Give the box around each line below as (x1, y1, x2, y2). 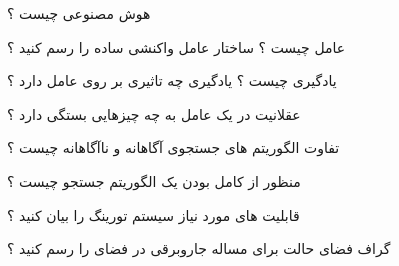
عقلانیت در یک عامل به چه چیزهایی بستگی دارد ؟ (7, 103, 301, 124)
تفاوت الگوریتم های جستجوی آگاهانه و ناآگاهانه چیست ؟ (7, 137, 340, 158)
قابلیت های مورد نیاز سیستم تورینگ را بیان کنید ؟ (7, 204, 300, 225)
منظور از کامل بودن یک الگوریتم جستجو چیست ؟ (7, 170, 301, 191)
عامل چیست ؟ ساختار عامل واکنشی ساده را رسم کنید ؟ (7, 36, 346, 57)
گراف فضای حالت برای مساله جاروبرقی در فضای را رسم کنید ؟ (7, 238, 391, 259)
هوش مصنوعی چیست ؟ (7, 3, 151, 23)
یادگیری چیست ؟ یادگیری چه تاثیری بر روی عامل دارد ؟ (7, 70, 337, 91)
